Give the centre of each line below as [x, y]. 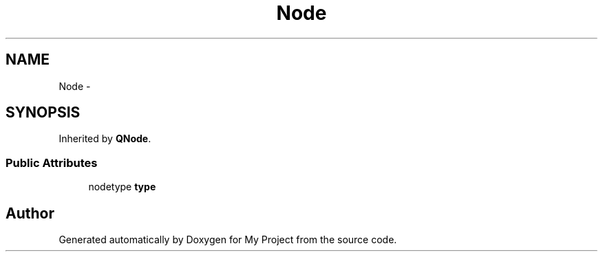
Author [30, 213]
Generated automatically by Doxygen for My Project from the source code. [228, 240]
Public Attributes [52, 163]
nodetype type [122, 187]
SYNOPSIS [43, 113]
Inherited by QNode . [105, 139]
